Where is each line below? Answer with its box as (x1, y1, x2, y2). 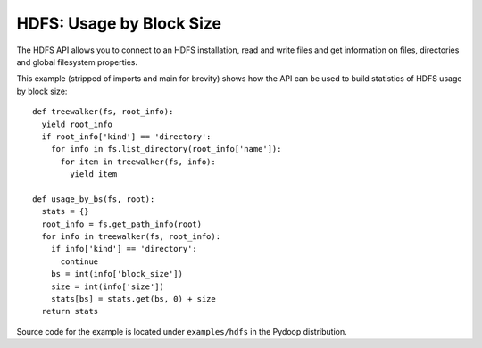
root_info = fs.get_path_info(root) (41, 219, 203, 229)
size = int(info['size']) (50, 281, 165, 292)
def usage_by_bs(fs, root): (32, 194, 155, 204)
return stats (41, 306, 99, 317)
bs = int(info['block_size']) (50, 269, 183, 279)
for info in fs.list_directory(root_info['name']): (50, 144, 282, 154)
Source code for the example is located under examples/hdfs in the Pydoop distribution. (16, 326, 347, 336)
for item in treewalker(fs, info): (60, 156, 216, 167)
